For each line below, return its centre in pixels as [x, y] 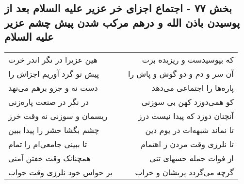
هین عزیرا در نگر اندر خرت [53, 59]
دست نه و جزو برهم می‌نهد [53, 87]
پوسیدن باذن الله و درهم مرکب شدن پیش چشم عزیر [122, 22]
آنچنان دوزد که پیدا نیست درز [186, 116]
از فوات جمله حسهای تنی [192, 158]
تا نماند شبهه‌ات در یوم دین [189, 130]
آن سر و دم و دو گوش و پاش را [181, 73]
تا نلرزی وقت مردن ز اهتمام [187, 144]
